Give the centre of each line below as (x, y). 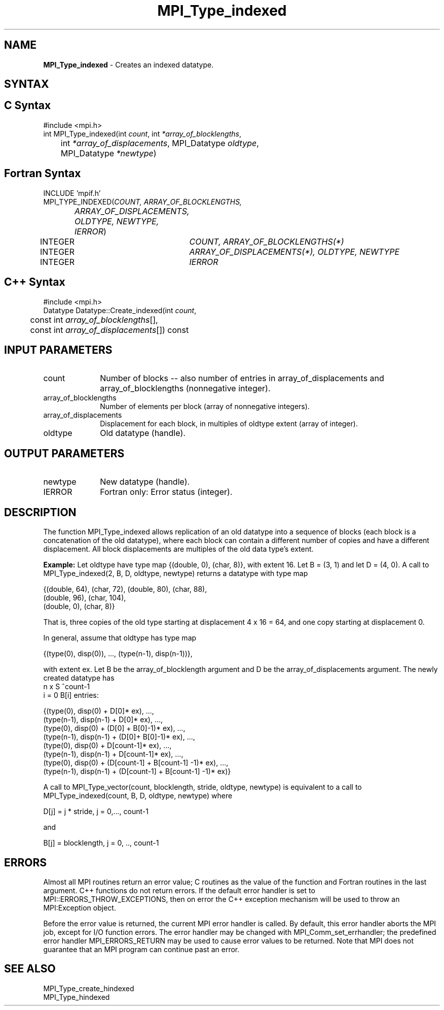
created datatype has (79, 678)
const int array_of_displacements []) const (109, 330)
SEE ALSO (30, 969)
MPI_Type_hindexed (77, 997)
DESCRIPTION (40, 512)
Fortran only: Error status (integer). (166, 492)
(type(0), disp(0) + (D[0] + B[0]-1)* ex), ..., (114, 728)
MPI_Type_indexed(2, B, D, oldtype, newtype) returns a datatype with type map (176, 574)
